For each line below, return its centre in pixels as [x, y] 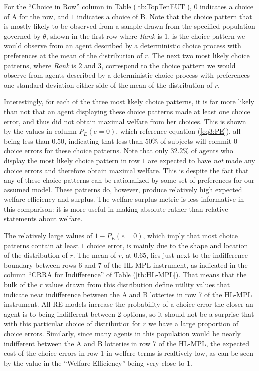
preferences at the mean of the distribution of [73, 55]
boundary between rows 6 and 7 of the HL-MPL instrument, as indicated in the [126, 265]
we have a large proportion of [193, 323]
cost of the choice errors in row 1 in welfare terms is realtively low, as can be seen [129, 353]
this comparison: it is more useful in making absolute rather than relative [116, 209]
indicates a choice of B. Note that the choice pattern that [164, 16]
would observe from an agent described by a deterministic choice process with [123, 46]
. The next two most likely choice [199, 55]
